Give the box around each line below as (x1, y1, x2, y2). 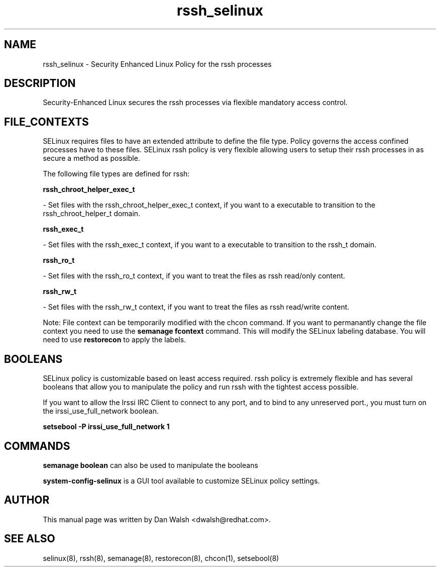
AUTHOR (4, 494, 50, 507)
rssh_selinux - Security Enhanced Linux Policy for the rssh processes (43, 59, 272, 68)
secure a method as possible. (43, 154, 140, 163)
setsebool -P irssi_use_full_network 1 (43, 422, 170, 431)
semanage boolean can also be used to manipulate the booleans (43, 460, 258, 469)
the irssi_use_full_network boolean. (43, 407, 159, 416)
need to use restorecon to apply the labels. (43, 335, 186, 344)
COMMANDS (4, 439, 70, 452)
